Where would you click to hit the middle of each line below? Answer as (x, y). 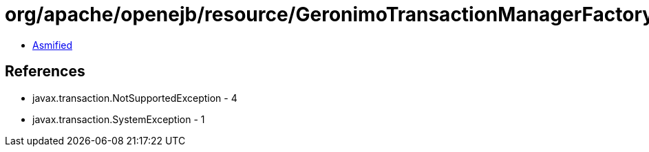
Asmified (53, 45)
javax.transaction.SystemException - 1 (119, 119)
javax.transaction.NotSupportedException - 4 (135, 98)
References (45, 72)
